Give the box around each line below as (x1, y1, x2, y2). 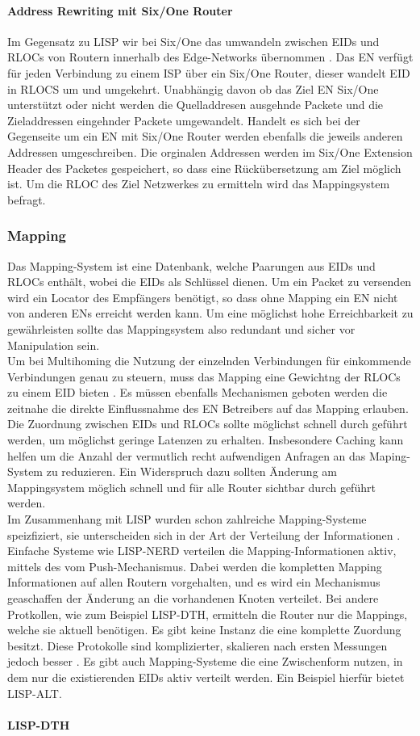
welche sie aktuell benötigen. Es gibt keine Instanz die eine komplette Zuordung (7, 621, 401, 638)
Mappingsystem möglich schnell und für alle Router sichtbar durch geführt (7, 478, 376, 495)
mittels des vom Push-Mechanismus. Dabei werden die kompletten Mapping (7, 557, 382, 574)
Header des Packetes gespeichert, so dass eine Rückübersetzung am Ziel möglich (7, 159, 401, 176)
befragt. (7, 191, 46, 208)
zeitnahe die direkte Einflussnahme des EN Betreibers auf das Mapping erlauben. (7, 399, 409, 416)
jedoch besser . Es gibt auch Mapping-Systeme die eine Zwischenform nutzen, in (7, 653, 403, 670)
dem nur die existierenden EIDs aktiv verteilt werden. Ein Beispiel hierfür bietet (7, 668, 405, 685)
